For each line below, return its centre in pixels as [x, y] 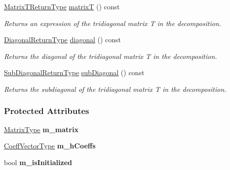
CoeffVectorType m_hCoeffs [50, 146]
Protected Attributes [47, 111]
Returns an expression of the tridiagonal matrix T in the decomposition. [113, 23]
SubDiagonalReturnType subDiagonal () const [74, 72]
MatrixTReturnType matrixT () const [62, 6]
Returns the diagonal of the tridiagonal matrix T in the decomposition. [111, 56]
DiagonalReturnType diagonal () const [63, 40]
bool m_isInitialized [38, 162]
